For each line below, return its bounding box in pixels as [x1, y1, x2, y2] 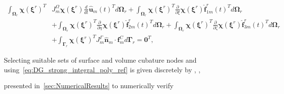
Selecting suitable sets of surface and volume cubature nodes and [4, 55, 197, 65]
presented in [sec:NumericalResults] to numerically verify [4, 81, 174, 91]
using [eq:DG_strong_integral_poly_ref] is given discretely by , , [4, 64, 201, 74]
